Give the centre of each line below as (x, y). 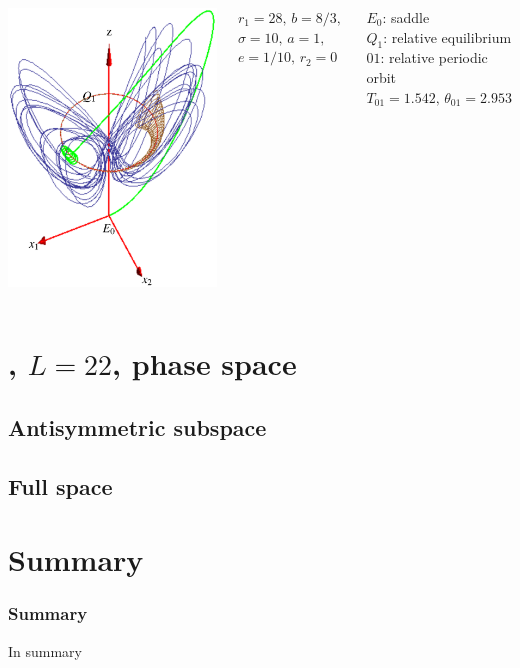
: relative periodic (434, 57)
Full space (60, 485)
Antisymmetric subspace (137, 426)
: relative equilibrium (447, 36)
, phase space (204, 363)
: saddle (406, 17)
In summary (45, 650)
